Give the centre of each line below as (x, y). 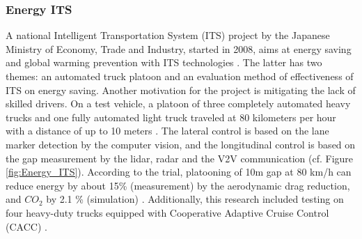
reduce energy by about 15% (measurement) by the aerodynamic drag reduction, (178, 185)
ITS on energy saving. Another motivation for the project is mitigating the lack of (181, 90)
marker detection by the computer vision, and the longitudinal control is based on (181, 144)
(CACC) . (26, 226)
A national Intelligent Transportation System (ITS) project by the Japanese (168, 35)
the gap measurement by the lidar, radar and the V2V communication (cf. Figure (180, 158)
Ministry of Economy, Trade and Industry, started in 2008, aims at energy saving (179, 48)
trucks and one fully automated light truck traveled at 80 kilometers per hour (171, 117)
